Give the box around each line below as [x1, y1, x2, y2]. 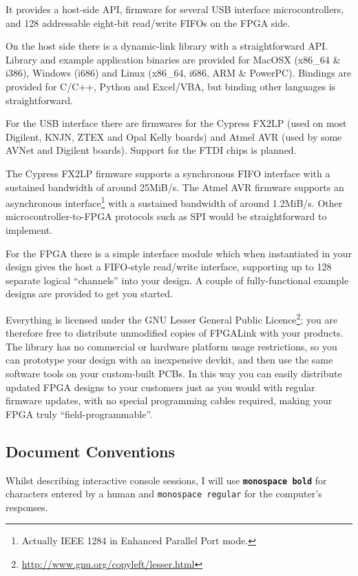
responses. [6, 499, 48, 514]
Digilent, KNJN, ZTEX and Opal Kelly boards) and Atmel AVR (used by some [6, 129, 342, 143]
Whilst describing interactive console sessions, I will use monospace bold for [6, 473, 327, 487]
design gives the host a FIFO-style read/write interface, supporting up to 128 [6, 259, 332, 274]
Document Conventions [6, 440, 176, 461]
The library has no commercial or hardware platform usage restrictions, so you [6, 339, 337, 353]
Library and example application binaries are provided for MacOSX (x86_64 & [6, 52, 341, 66]
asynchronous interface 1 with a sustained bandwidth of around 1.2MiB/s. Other [6, 194, 343, 210]
